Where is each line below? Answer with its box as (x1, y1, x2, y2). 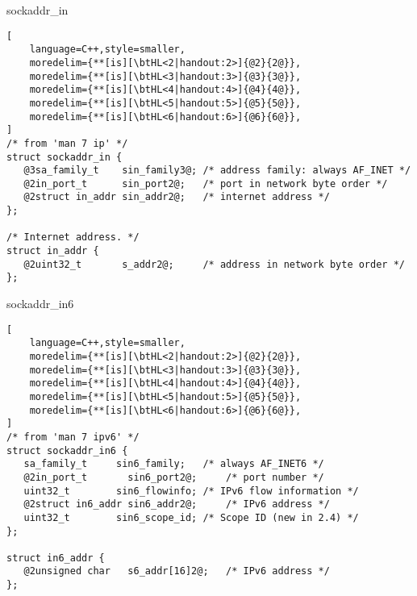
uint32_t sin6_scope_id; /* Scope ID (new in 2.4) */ (23, 511, 359, 523)
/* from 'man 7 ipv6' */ (6, 431, 140, 443)
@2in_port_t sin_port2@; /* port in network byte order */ (23, 177, 388, 190)
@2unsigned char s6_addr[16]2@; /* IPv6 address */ (23, 565, 330, 577)
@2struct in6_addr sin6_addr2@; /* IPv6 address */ (23, 498, 330, 511)
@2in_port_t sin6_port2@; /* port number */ (23, 471, 324, 483)
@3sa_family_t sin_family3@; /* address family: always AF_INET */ (23, 165, 411, 177)
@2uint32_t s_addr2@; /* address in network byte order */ (23, 258, 405, 270)
